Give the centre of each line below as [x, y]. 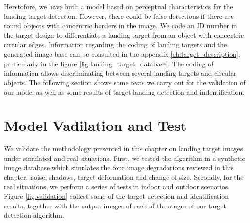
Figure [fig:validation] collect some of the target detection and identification [117, 196]
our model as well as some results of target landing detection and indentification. [124, 92]
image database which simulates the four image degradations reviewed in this [119, 167]
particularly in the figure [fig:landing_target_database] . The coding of [109, 63]
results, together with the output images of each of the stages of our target [115, 205]
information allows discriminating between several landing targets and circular [120, 73]
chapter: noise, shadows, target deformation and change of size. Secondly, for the [124, 177]
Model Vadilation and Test [95, 125]
